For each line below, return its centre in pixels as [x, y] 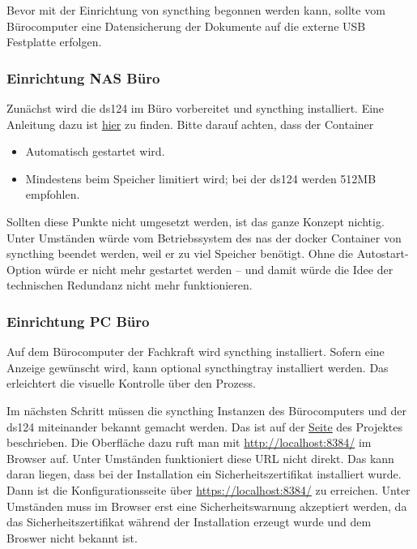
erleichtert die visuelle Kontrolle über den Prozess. [131, 383]
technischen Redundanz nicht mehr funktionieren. [130, 285]
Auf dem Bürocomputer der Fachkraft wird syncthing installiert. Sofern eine [196, 352]
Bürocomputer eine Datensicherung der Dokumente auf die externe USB [186, 26]
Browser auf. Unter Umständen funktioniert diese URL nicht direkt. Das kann [200, 458]
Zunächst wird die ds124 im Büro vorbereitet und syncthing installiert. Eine [196, 108]
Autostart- [383, 253]
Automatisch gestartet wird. [95, 151]
